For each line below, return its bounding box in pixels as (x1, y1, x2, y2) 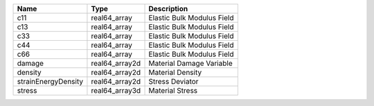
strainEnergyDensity (17, 77, 83, 86)
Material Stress (148, 86, 198, 95)
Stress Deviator (148, 77, 199, 86)
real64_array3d (91, 86, 141, 95)
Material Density (148, 68, 202, 77)
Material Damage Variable (148, 59, 233, 68)
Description (148, 4, 188, 13)
